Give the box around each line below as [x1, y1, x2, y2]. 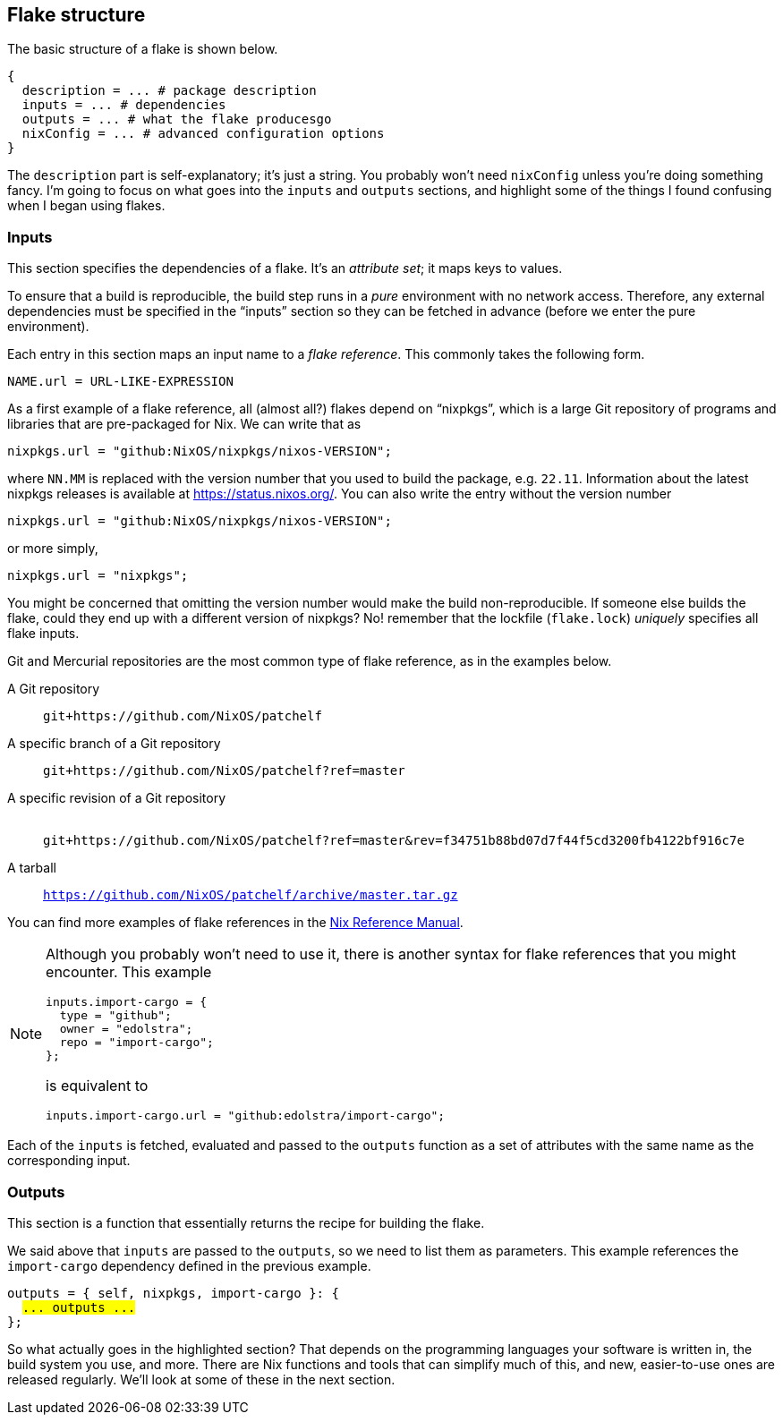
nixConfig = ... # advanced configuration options [21, 126, 385, 141]
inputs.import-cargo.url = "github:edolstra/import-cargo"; [46, 1109, 446, 1123]
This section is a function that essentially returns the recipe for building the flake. [7, 1214, 485, 1230]
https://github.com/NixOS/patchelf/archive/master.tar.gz [43, 888, 458, 903]
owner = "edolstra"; [59, 1022, 193, 1036]
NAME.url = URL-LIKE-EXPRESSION [7, 374, 234, 389]
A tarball [7, 860, 56, 876]
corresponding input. [7, 1153, 131, 1169]
